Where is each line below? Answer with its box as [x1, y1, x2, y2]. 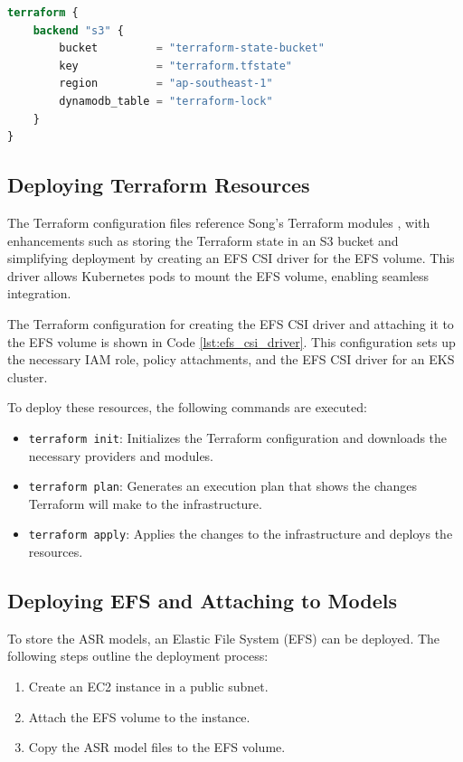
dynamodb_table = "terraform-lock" [59, 94, 273, 108]
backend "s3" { [33, 24, 124, 37]
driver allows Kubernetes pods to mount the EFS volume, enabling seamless [7, 266, 430, 285]
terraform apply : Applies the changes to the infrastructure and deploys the [28, 524, 453, 543]
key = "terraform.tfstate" [59, 59, 293, 72]
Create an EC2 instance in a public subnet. [28, 677, 269, 696]
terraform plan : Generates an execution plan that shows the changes [28, 476, 418, 495]
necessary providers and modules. [28, 446, 214, 465]
